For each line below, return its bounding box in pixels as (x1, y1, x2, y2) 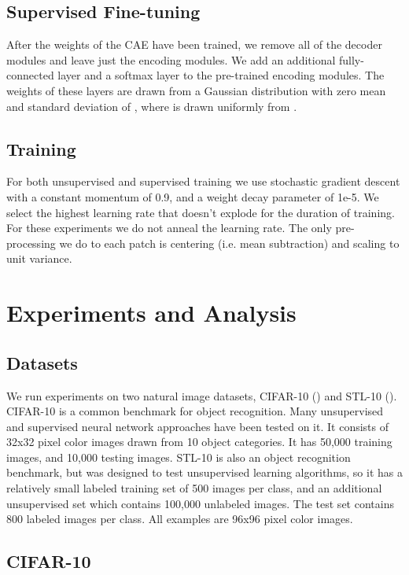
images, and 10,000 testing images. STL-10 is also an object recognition (6, 448, 351, 465)
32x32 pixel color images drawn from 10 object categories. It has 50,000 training (6, 433, 392, 450)
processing (6, 234, 56, 251)
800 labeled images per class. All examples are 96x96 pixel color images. (6, 510, 353, 527)
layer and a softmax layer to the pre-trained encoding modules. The (57, 67, 385, 83)
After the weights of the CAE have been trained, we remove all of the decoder (6, 36, 382, 53)
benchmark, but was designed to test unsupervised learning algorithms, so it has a (6, 464, 403, 481)
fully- (338, 51, 364, 68)
